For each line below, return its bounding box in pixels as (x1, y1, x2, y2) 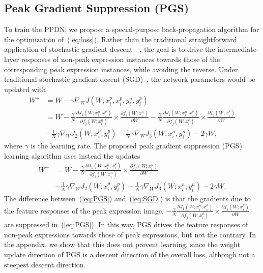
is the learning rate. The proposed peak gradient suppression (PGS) (31, 140, 242, 151)
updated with (4, 83, 46, 94)
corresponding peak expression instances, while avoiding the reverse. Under (4, 64, 238, 74)
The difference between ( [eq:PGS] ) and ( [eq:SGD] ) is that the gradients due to (4, 193, 251, 203)
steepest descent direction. (4, 259, 86, 269)
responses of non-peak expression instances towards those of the (21, 53, 220, 64)
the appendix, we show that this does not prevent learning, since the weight (4, 239, 240, 250)
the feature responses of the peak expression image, (4, 205, 164, 216)
